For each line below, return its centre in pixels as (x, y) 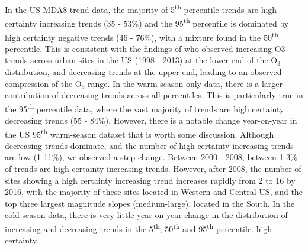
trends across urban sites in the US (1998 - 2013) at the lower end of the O (141, 60)
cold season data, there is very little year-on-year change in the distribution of (146, 215)
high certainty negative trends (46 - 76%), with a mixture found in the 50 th (142, 36)
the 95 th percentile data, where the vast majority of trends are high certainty (145, 108)
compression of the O (43, 83)
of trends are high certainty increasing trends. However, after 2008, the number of (153, 168)
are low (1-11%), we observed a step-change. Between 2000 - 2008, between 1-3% (151, 157)
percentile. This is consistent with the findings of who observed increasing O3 (145, 48)
